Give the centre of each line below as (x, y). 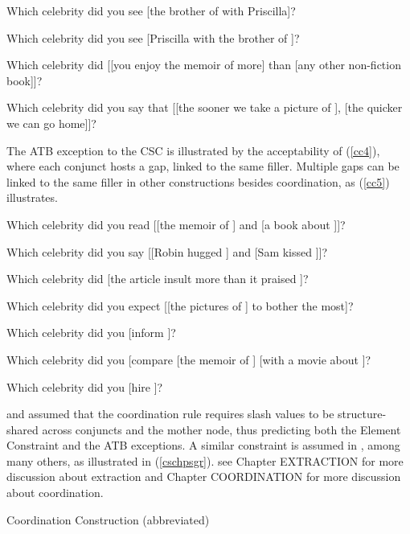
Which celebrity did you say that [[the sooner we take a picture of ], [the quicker (205, 107)
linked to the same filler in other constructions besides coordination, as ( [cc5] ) (198, 181)
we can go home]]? (51, 123)
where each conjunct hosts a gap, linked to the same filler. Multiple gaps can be (203, 166)
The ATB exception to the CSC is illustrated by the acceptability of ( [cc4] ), (193, 150)
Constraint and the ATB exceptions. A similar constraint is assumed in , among (203, 445)
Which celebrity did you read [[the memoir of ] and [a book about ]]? (176, 224)
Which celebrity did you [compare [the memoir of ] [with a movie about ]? (189, 359)
